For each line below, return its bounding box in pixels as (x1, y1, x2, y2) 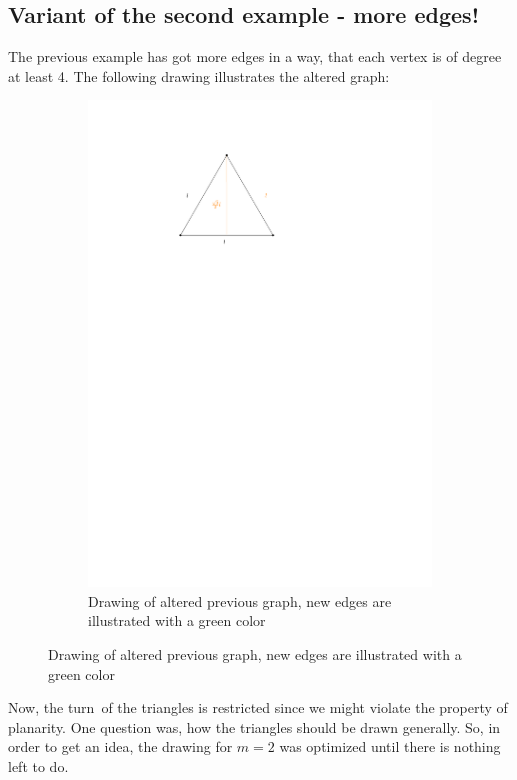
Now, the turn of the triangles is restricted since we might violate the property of (8, 697, 508, 718)
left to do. (8, 755, 69, 776)
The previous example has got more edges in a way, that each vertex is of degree (8, 46, 502, 67)
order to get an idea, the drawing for (8, 736, 233, 757)
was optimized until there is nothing (279, 736, 501, 757)
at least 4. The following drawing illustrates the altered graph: (8, 65, 390, 86)
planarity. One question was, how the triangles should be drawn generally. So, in (8, 716, 501, 737)
